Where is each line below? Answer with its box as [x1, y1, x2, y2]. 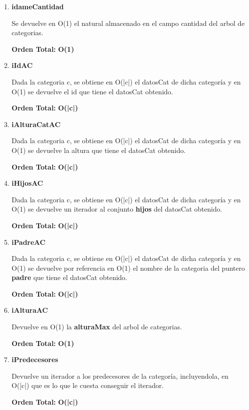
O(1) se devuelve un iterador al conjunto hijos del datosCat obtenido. [11, 204, 222, 214]
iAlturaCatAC [11, 119, 61, 129]
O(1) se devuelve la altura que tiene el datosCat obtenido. [11, 145, 186, 155]
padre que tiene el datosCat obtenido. [11, 272, 127, 282]
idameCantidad [11, 1, 64, 11]
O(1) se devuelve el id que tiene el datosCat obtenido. [11, 86, 173, 96]
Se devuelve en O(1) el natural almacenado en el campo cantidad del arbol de [11, 18, 245, 28]
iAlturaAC [11, 305, 48, 315]
